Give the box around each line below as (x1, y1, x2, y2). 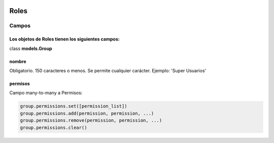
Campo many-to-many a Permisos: (9, 90, 83, 96)
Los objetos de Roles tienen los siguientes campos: (9, 36, 120, 42)
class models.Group (9, 45, 53, 52)
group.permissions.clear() (20, 124, 87, 130)
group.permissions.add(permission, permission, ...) (20, 110, 154, 116)
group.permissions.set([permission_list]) (20, 104, 127, 109)
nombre (9, 58, 26, 64)
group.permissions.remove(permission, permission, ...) (20, 118, 162, 123)
